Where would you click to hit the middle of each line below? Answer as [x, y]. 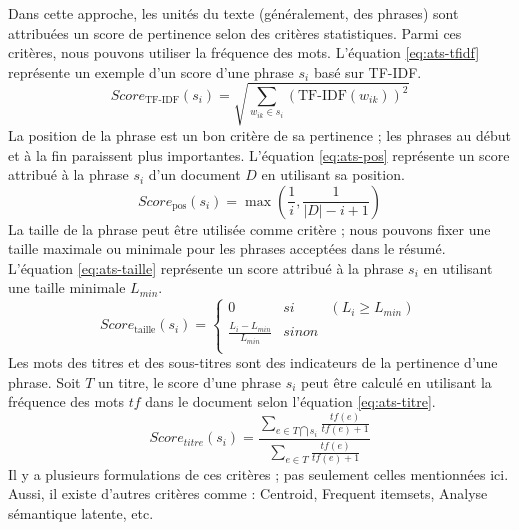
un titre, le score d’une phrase [189, 381]
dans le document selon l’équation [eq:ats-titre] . [290, 401]
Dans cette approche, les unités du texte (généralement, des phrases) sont [233, 13]
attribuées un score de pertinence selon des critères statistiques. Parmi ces [235, 32]
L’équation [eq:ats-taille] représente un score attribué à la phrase [206, 267]
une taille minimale [67, 287]
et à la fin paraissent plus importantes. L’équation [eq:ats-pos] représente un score [259, 154]
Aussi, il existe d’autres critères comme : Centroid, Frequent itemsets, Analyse [248, 493]
